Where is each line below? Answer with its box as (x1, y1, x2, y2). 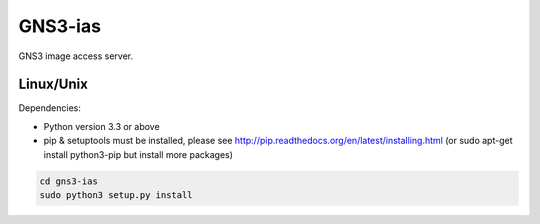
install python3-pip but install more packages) (43, 148, 234, 160)
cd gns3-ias (39, 175, 99, 187)
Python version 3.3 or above (43, 120, 160, 132)
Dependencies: (18, 102, 82, 114)
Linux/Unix (18, 76, 89, 93)
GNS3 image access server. (18, 50, 134, 62)
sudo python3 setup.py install (39, 190, 194, 200)
